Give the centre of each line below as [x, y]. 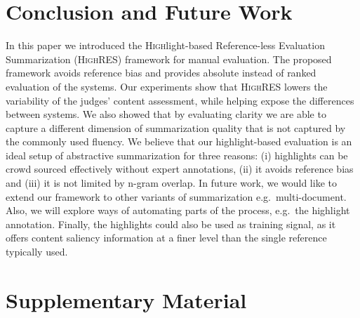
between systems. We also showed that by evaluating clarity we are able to [166, 114]
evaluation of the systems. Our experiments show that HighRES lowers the [167, 86]
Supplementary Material [126, 299]
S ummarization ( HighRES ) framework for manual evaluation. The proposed [169, 59]
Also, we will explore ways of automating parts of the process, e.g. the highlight [178, 210]
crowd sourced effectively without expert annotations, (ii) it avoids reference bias [180, 169]
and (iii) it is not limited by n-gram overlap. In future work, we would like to [171, 183]
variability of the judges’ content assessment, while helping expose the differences [180, 100]
